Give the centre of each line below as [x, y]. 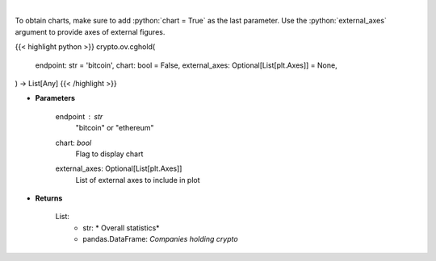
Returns [49, 198]
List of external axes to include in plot [138, 180]
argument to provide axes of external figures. [90, 31]
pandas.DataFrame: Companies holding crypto [160, 239]
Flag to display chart [109, 154]
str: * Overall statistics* [122, 228]
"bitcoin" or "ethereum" [115, 128]
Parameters [55, 98]
